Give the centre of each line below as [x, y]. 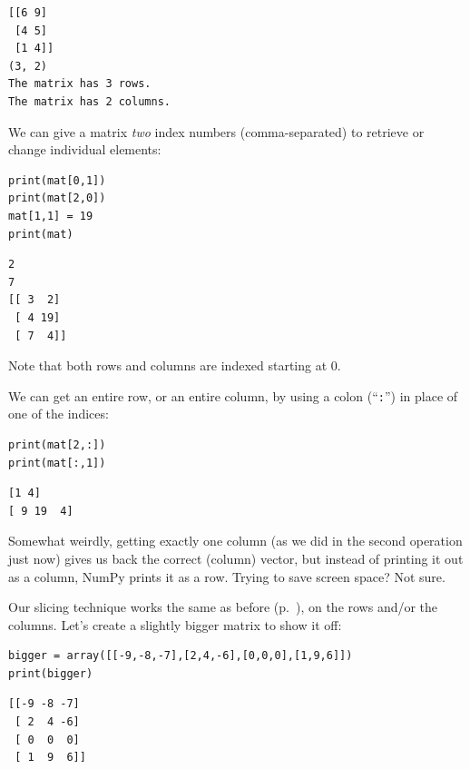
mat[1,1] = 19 [51, 216]
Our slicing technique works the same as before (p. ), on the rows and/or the [223, 607]
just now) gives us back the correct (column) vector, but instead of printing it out [236, 558]
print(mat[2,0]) [57, 198]
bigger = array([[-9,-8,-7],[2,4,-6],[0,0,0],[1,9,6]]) [181, 656]
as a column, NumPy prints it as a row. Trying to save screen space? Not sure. [227, 576]
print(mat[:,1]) [57, 463]
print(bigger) [51, 673]
